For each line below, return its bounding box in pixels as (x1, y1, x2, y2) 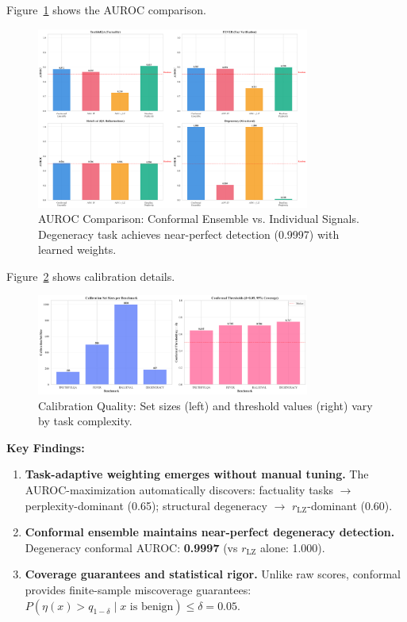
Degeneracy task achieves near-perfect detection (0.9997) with (38, 225, 340, 242)
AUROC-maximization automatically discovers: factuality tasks (25, 481, 334, 497)
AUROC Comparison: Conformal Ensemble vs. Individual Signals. (38, 210, 359, 227)
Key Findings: (6, 439, 85, 455)
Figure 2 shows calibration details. (6, 267, 175, 284)
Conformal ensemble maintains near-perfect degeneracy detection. (25, 524, 395, 540)
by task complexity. (38, 413, 132, 429)
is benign (129, 601, 174, 612)
